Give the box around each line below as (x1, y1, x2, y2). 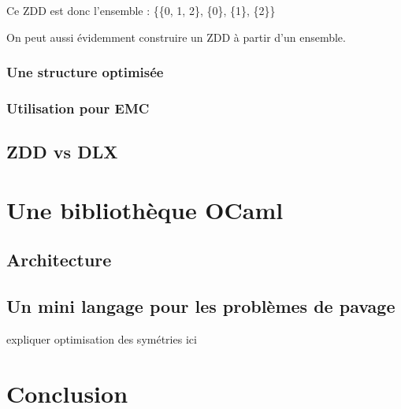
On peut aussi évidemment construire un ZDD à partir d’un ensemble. (6, 28, 346, 45)
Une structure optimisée (6, 62, 164, 82)
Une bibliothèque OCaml (6, 193, 284, 225)
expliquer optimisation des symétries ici (6, 331, 197, 348)
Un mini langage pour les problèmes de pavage (6, 294, 395, 318)
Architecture (6, 247, 112, 272)
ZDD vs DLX (6, 139, 118, 164)
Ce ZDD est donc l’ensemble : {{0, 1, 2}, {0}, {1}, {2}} (6, 2, 276, 18)
